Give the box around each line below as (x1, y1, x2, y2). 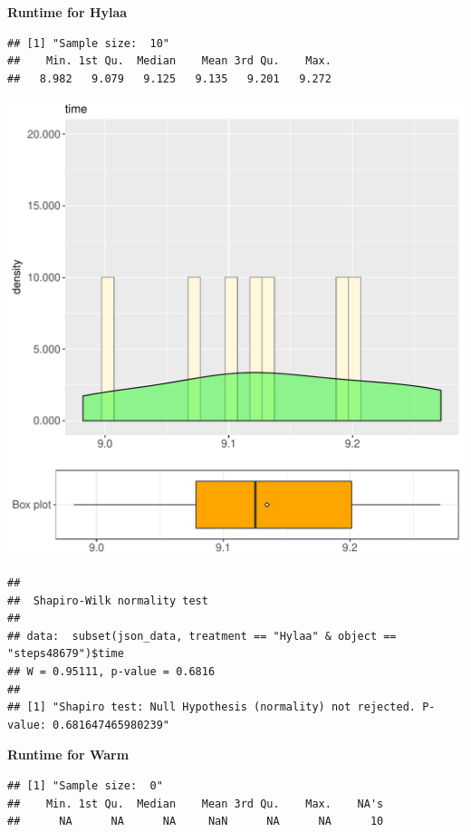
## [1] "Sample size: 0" (7, 779, 163, 792)
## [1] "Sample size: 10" (7, 36, 169, 50)
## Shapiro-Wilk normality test (7, 594, 208, 607)
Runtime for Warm (7, 745, 130, 764)
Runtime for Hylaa (7, 3, 128, 21)
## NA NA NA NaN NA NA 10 (7, 815, 384, 828)
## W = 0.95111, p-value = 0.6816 (7, 664, 216, 678)
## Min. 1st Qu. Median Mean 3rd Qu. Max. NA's (7, 797, 384, 810)
